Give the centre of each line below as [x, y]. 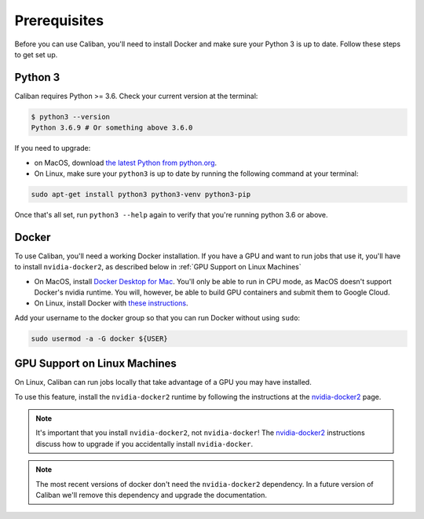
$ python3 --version [70, 117]
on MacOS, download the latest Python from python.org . [126, 163]
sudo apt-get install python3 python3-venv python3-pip [141, 194]
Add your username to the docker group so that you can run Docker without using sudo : [157, 317]
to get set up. [36, 54]
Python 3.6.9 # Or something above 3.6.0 [112, 128]
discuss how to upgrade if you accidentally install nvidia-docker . [144, 444]
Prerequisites [59, 20]
